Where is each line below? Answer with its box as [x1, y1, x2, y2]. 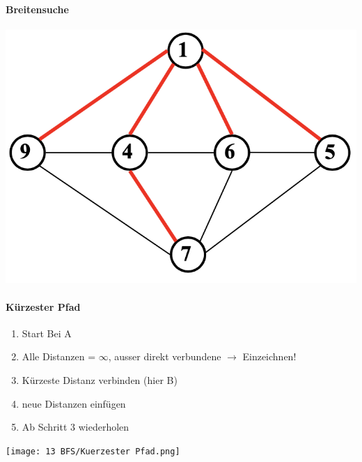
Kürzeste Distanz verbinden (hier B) [22, 373, 178, 387]
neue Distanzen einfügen [22, 396, 126, 410]
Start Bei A [22, 325, 72, 340]
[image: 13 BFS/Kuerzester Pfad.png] [6, 446, 180, 456]
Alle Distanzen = [22, 349, 96, 364]
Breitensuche [6, 1, 69, 16]
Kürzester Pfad [6, 299, 81, 314]
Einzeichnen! [242, 349, 297, 364]
